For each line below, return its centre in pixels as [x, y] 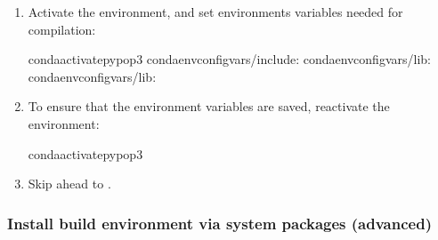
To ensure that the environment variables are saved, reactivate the [209, 106]
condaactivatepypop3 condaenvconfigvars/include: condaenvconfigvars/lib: [229, 59]
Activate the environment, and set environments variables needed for [215, 12]
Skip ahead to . [69, 184]
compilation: [62, 29]
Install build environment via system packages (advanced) [219, 223]
